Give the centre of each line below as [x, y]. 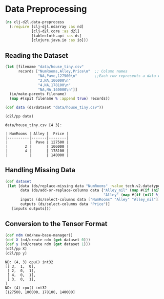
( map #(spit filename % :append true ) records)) [60, 99]
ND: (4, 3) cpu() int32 [29, 262]
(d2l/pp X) [16, 249]
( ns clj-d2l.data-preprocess [35, 22]
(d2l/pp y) [16, 253]
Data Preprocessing [46, 9]
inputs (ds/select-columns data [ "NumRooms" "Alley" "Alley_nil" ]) [90, 200]
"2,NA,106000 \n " [54, 80]
